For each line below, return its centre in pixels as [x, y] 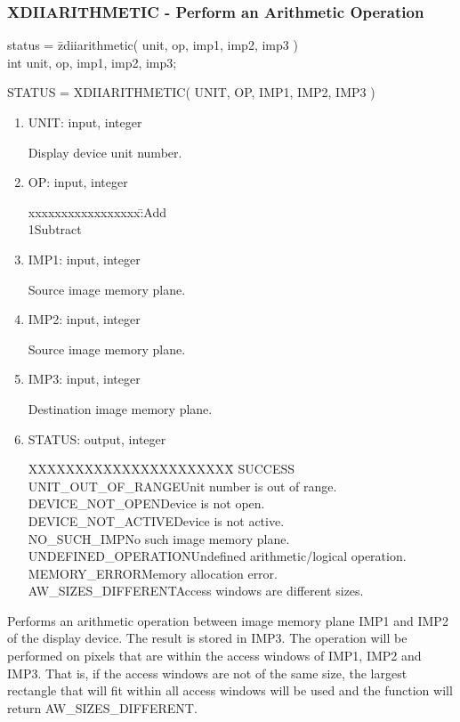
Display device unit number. [105, 152]
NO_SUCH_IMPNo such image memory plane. [159, 538]
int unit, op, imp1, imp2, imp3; [92, 62]
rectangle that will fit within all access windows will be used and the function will [230, 690]
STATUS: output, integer [97, 438]
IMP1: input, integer [84, 259]
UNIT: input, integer [85, 122]
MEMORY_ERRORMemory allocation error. [153, 573]
